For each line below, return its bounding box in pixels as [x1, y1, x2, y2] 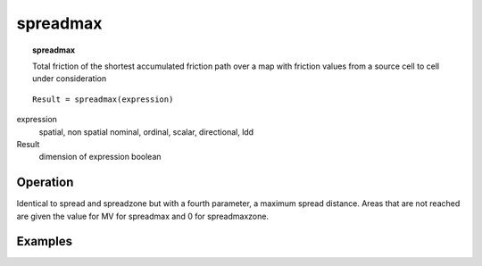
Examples [16, 234, 73, 249]
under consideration [32, 73, 107, 84]
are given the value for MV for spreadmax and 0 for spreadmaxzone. [16, 211, 270, 221]
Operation [16, 175, 74, 190]
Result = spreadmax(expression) [32, 94, 174, 104]
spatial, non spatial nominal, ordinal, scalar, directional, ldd [38, 126, 254, 137]
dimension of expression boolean [38, 152, 162, 162]
